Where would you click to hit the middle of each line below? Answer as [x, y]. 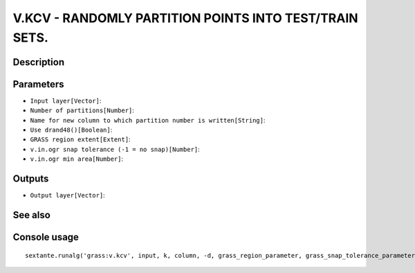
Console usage [46, 237]
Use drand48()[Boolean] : [71, 130]
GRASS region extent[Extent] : [80, 139]
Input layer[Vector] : [66, 100]
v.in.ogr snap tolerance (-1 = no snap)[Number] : [115, 149]
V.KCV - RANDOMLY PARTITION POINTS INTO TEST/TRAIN [186, 18]
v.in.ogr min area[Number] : [77, 159]
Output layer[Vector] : [67, 195]
